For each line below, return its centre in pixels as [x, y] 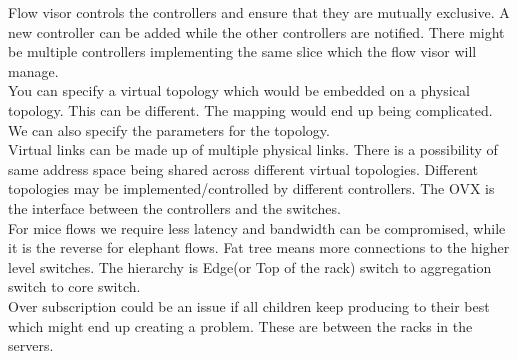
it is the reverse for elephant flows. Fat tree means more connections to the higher [259, 247]
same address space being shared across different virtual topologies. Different [243, 168]
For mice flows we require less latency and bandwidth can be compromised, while [257, 227]
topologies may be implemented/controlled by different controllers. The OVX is [251, 188]
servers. [31, 345]
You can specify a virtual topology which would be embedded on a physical [239, 90]
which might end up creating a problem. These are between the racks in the [240, 325]
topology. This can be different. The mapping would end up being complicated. [250, 109]
